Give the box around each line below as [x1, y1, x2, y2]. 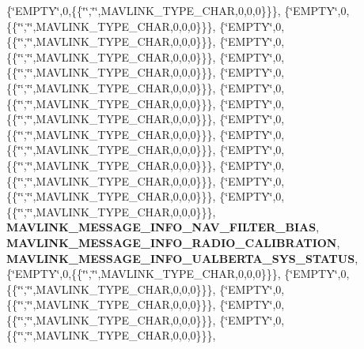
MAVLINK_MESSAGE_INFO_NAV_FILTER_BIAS [6, 219, 317, 235]
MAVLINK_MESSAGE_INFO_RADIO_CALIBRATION [6, 234, 337, 250]
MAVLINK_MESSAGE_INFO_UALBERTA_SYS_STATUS [6, 250, 355, 266]
